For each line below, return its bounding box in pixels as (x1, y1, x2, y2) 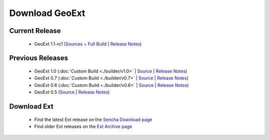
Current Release (9, 26, 61, 35)
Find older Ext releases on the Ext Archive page (34, 123, 132, 129)
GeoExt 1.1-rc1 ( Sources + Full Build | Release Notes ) (34, 40, 142, 47)
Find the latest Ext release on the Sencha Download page (34, 116, 152, 122)
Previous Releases (9, 54, 68, 62)
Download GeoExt (9, 7, 85, 18)
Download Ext (9, 102, 53, 110)
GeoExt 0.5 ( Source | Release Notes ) (34, 89, 110, 95)
